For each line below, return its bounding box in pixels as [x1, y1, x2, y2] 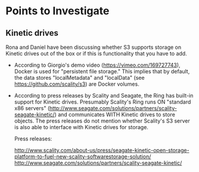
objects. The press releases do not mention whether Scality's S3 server [14, 117, 190, 124]
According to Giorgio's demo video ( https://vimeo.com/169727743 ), [14, 61, 181, 68]
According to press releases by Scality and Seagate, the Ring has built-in [14, 92, 194, 99]
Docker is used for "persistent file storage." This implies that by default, [14, 68, 190, 75]
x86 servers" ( [14, 105, 50, 111]
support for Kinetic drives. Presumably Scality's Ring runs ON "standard [14, 98, 191, 105]
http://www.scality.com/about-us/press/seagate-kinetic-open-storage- [14, 147, 189, 154]
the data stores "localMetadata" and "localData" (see [14, 74, 145, 81]
